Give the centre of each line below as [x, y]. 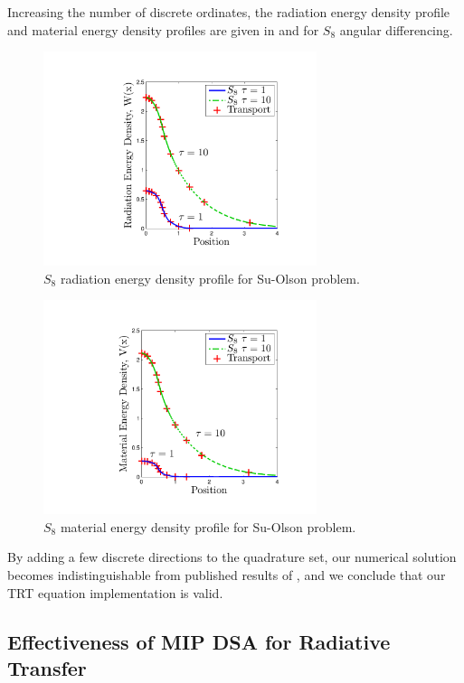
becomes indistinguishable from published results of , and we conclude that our [227, 574]
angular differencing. [396, 29]
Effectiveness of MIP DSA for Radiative [199, 641]
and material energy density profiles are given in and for [163, 29]
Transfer [47, 667]
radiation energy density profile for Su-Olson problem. [210, 278]
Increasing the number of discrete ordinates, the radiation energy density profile [229, 12]
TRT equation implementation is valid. [115, 592]
